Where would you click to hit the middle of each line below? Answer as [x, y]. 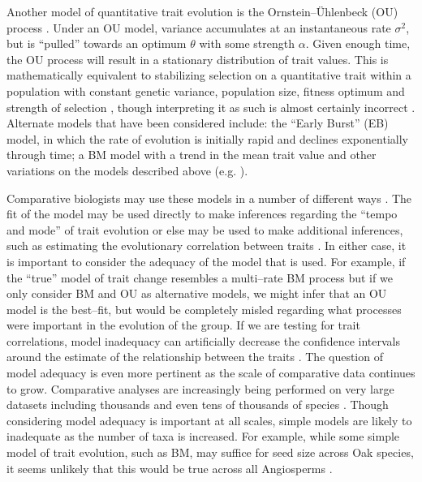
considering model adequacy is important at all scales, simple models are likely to [209, 420]
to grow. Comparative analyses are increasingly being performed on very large [200, 388]
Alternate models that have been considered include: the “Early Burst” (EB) [198, 123]
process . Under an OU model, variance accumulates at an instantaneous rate [199, 27]
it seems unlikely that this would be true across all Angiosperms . [170, 468]
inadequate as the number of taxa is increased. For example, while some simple [203, 436]
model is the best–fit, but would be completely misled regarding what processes [204, 309]
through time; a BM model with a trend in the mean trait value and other [192, 155]
